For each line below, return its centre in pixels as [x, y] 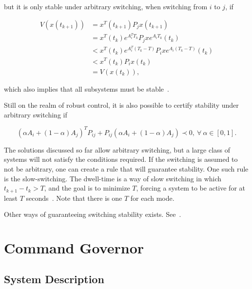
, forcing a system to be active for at [191, 188]
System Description [54, 279]
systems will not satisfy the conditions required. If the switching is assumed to [121, 159]
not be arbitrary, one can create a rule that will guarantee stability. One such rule [126, 169]
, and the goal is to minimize [87, 188]
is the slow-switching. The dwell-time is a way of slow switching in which [113, 178]
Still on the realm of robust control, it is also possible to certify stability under [121, 105]
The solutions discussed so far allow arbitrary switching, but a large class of [117, 149]
